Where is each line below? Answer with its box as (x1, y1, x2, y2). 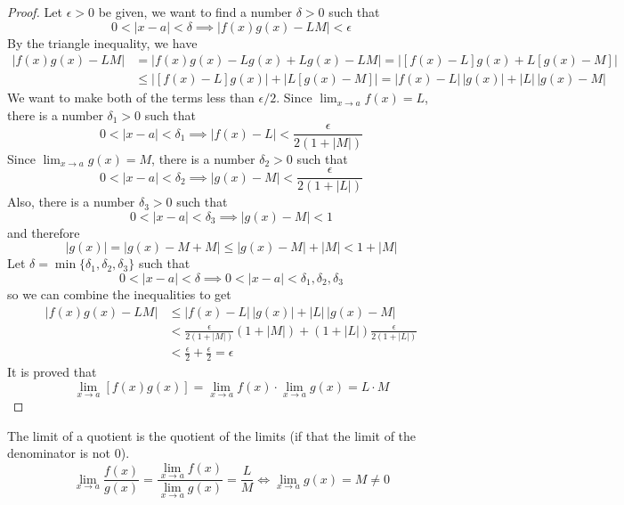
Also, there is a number (7, 192, 135, 211)
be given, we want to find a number (98, 3, 293, 20)
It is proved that (7, 362, 97, 381)
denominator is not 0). (7, 444, 130, 462)
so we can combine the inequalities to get (7, 284, 231, 303)
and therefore (7, 223, 80, 241)
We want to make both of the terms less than (7, 88, 255, 107)
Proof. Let (7, 3, 62, 20)
